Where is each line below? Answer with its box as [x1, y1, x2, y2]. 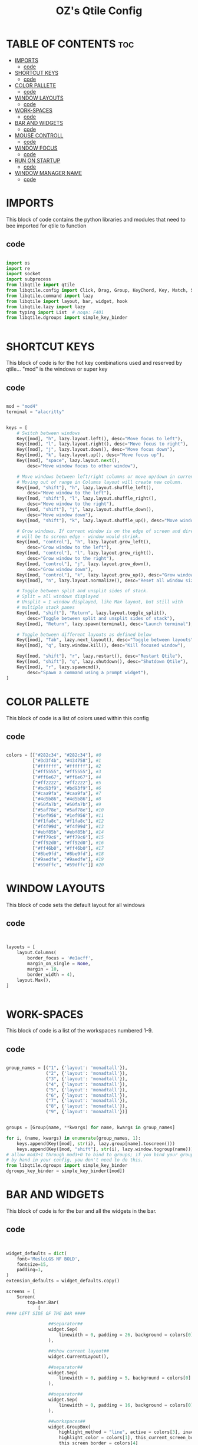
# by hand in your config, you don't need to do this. [6, 1157, 144, 1163]
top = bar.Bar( [27, 1299, 60, 1305]
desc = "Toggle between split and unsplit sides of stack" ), [27, 615, 176, 621]
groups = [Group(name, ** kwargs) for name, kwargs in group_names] [6, 1124, 176, 1131]
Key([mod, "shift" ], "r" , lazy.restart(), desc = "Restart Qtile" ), [16, 653, 183, 659]
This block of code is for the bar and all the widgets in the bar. [6, 1208, 157, 1215]
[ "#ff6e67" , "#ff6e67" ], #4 [32, 774, 101, 780]
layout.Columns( [16, 950, 57, 956]
